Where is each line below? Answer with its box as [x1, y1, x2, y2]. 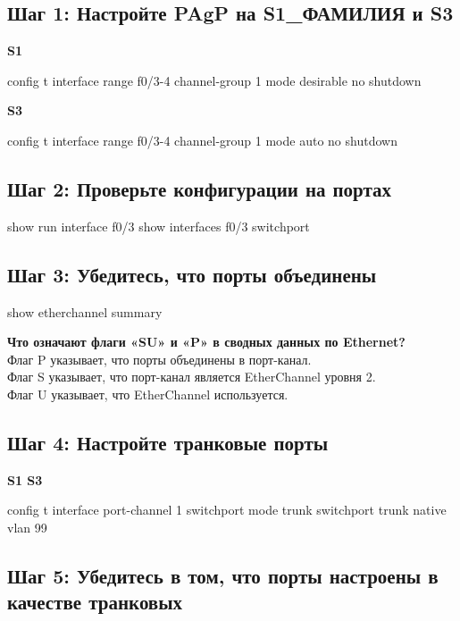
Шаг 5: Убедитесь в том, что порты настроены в [7, 561, 439, 589]
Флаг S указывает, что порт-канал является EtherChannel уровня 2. [7, 367, 376, 386]
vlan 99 [7, 517, 47, 536]
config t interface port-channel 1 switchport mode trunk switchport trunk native [7, 500, 447, 519]
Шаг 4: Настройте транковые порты [7, 428, 329, 456]
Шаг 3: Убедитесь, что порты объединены [7, 260, 377, 288]
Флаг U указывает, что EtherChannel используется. [7, 384, 289, 403]
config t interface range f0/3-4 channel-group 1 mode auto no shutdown [7, 130, 397, 149]
